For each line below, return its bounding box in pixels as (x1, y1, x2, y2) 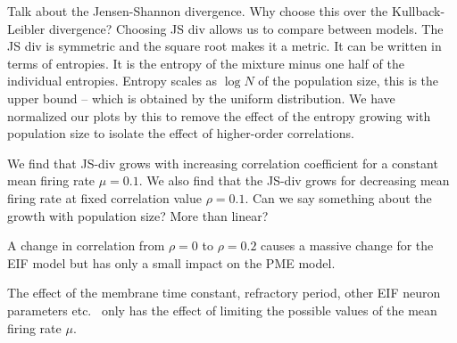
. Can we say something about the (245, 188, 432, 207)
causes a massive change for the (261, 236, 434, 255)
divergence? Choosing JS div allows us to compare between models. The (48, 19, 444, 37)
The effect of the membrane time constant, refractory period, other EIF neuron (7, 283, 441, 302)
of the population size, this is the (258, 71, 439, 90)
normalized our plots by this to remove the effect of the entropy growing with (7, 106, 431, 125)
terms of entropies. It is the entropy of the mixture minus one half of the (7, 53, 404, 72)
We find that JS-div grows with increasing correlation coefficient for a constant (7, 153, 438, 172)
